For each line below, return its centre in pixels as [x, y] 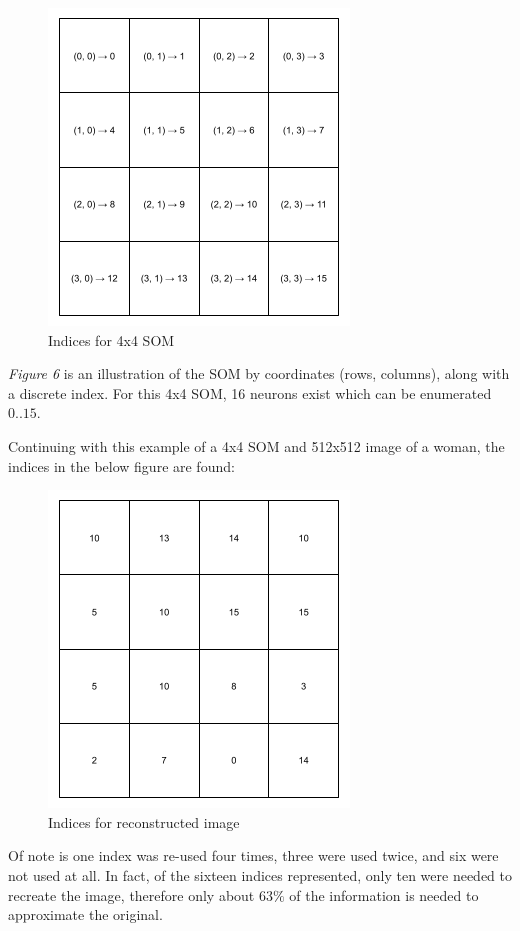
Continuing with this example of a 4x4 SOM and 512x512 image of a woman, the [256, 445]
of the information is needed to [384, 894]
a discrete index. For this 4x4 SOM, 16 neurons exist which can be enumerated [250, 392]
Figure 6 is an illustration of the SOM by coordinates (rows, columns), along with [259, 373]
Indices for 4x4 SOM [111, 339]
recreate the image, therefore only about [131, 894]
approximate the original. [85, 914]
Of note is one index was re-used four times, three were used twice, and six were [253, 855]
